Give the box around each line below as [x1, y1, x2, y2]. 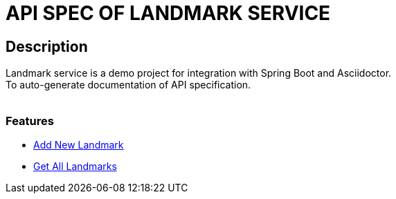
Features [6, 113, 54, 128]
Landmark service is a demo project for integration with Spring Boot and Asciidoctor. [6, 67, 392, 79]
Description [6, 37, 88, 55]
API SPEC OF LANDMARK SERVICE [6, 1, 331, 25]
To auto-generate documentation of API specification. [6, 79, 251, 91]
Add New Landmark [33, 138, 124, 151]
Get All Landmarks [33, 160, 117, 172]
